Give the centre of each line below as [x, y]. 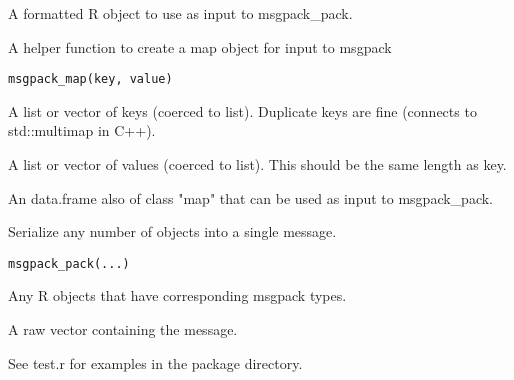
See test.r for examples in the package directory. [155, 362]
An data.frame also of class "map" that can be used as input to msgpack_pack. [251, 197]
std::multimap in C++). [82, 130]
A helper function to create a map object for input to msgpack [200, 46]
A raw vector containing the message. [123, 329]
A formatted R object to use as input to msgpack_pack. [180, 13]
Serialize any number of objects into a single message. [172, 231]
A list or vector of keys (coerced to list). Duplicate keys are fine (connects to [242, 110]
